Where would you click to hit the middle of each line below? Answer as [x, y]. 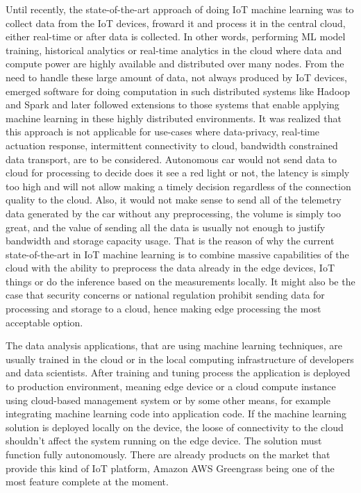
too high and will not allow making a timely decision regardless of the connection [178, 186]
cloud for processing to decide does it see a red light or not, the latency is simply [178, 173]
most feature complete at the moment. [87, 482]
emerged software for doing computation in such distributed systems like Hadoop [178, 91]
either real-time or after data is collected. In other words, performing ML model [176, 36]
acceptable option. [44, 322]
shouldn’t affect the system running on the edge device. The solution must [164, 441]
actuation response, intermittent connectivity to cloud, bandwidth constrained [172, 145]
